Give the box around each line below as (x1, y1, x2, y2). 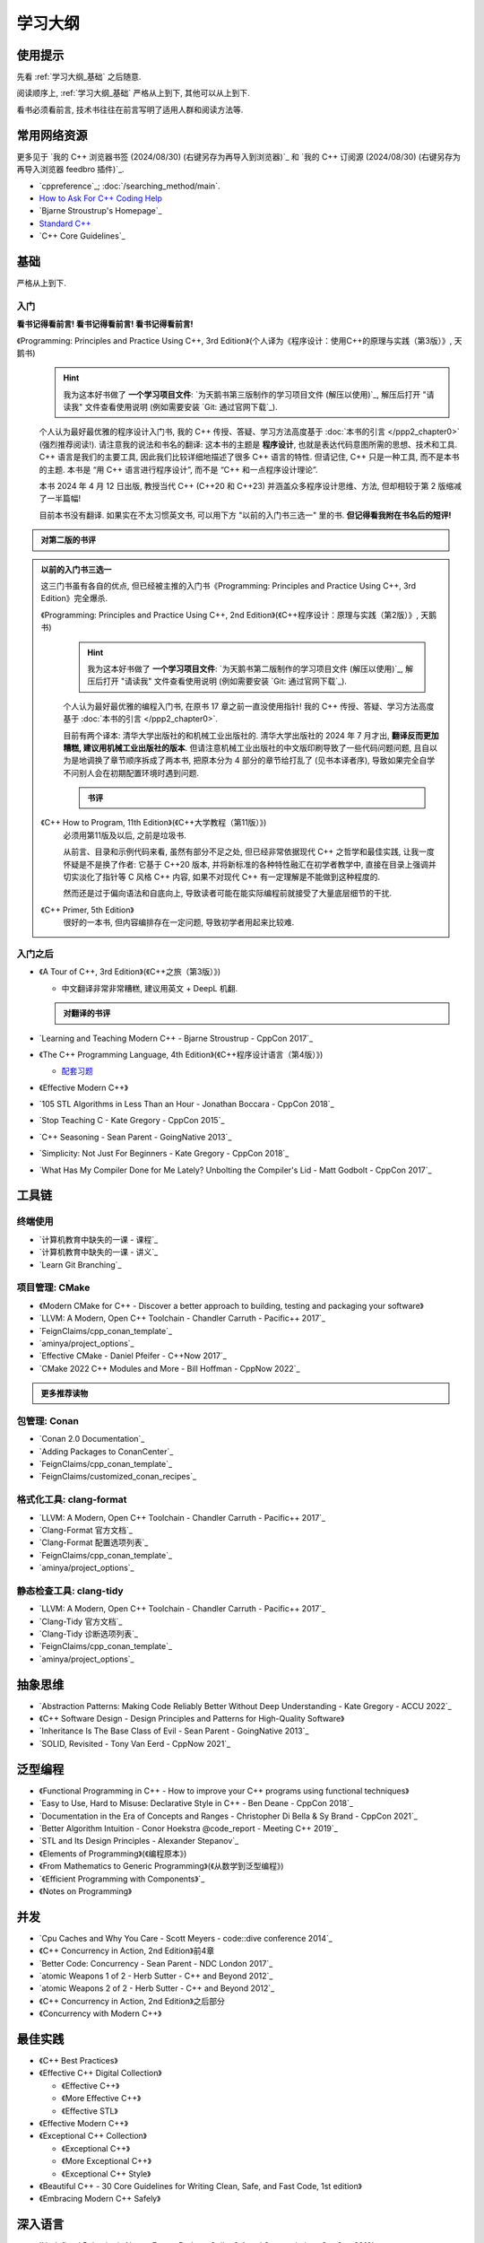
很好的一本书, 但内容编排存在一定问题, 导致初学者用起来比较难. (63, 917, 295, 928)
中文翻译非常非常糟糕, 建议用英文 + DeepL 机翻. (61, 982, 238, 993)
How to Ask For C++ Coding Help (39, 193, 163, 204)
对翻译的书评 (63, 1008, 111, 1018)
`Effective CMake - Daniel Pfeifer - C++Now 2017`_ (39, 1350, 228, 1361)
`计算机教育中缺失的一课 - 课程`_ (39, 1234, 159, 1244)
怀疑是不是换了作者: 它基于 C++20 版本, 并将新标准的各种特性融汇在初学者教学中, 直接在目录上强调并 (63, 859, 436, 869)
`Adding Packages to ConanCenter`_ (39, 1445, 174, 1457)
